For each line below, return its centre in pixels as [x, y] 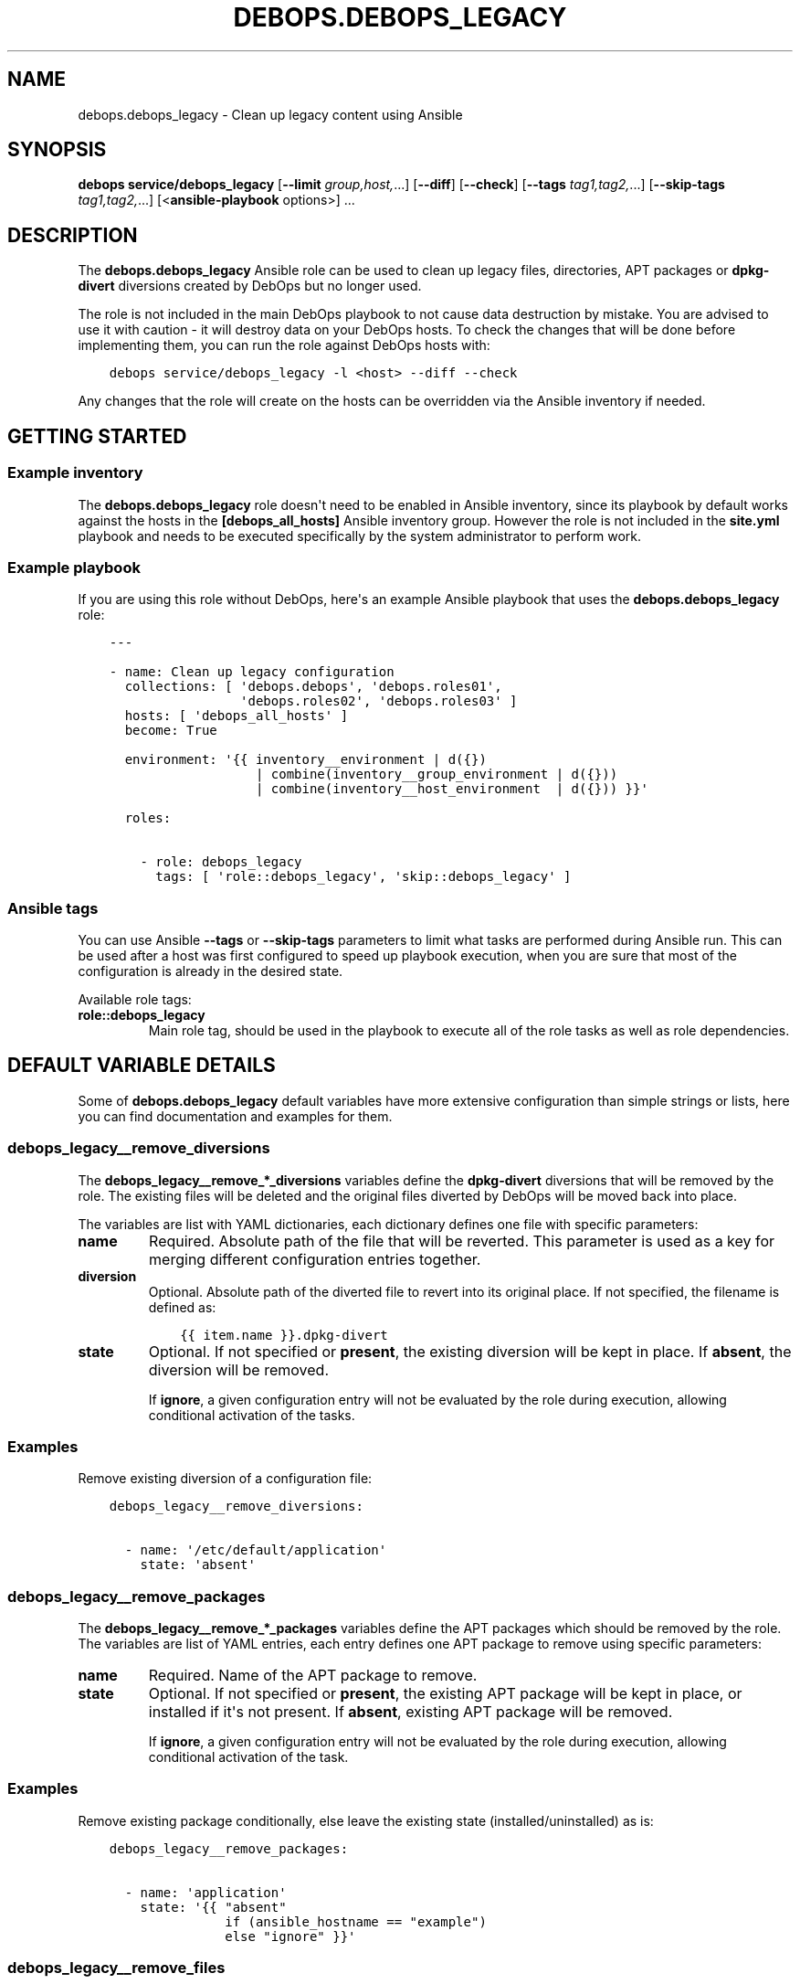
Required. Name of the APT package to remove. [313, 1676]
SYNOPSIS [57, 150]
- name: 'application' [205, 1892]
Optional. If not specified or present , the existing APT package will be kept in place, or [445, 1694]
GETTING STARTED [97, 436]
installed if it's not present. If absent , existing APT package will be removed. [411, 1712]
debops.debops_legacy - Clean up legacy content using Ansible [270, 114]
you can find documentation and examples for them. [235, 1116]
